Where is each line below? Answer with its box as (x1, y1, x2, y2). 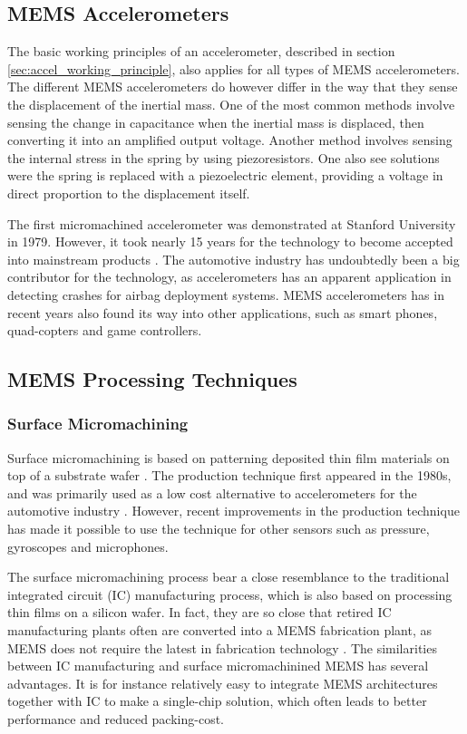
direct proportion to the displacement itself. (7, 183, 250, 202)
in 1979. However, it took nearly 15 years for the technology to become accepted (7, 232, 453, 251)
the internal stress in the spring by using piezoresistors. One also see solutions (7, 148, 440, 167)
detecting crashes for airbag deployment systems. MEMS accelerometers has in (7, 285, 444, 304)
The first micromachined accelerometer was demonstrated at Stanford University (7, 214, 456, 233)
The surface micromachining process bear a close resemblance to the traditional (7, 567, 450, 586)
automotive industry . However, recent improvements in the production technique (7, 501, 460, 520)
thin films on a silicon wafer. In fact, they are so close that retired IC (7, 603, 392, 622)
